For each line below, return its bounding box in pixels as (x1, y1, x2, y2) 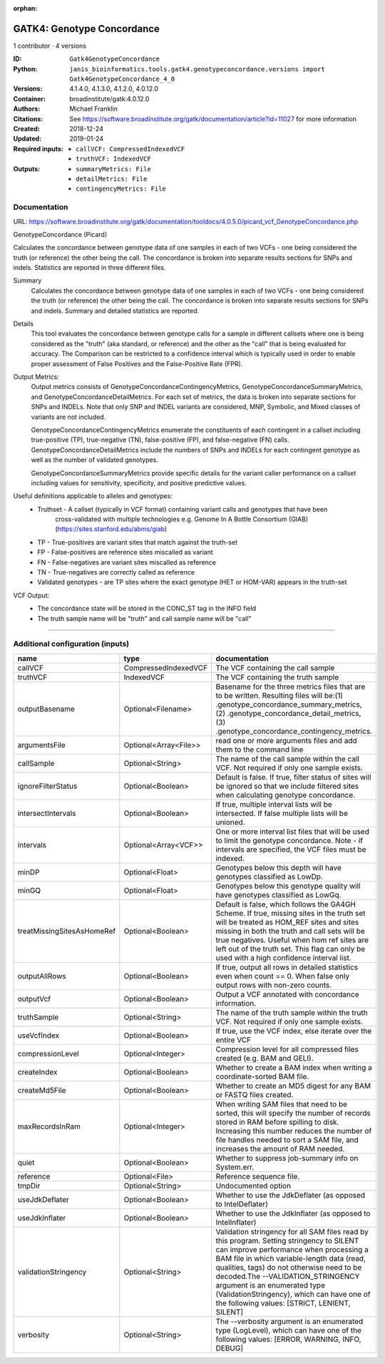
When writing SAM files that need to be (215, 1099, 348, 1109)
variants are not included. (31, 413, 106, 421)
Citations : (13, 114, 43, 123)
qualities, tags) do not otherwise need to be (215, 1262, 362, 1272)
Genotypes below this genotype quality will (215, 881, 361, 891)
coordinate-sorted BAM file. (215, 1071, 309, 1081)
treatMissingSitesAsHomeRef (17, 926, 116, 936)
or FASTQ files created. (215, 1089, 294, 1099)
